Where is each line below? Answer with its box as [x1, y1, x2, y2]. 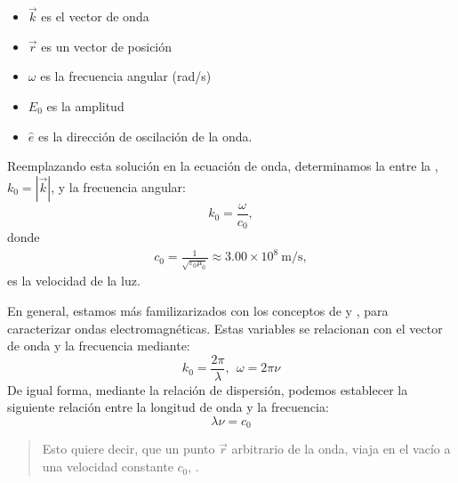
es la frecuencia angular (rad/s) [40, 67, 212, 85]
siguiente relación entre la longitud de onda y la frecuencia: [7, 398, 329, 416]
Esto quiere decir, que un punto [42, 439, 215, 458]
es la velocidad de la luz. [7, 271, 141, 290]
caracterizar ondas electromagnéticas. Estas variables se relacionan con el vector [7, 318, 443, 337]
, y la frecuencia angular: [51, 177, 186, 196]
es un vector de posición [41, 36, 173, 55]
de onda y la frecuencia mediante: [7, 336, 190, 355]
